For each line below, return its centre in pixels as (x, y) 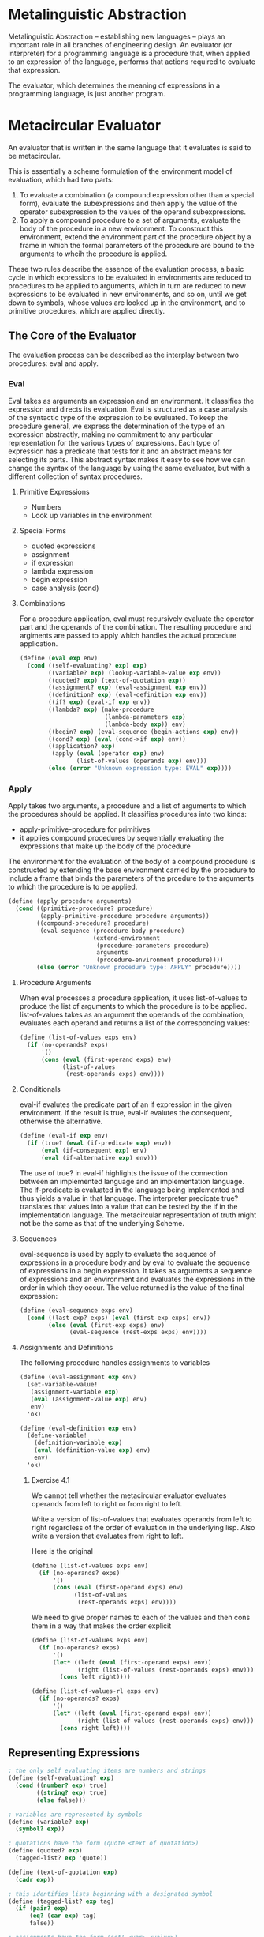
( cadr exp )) (35, 1879)
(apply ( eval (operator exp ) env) (108, 754)
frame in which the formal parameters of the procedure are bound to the (137, 245)
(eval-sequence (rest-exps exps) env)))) (138, 1333)
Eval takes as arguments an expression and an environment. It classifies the (131, 401)
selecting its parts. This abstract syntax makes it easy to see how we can (127, 459)
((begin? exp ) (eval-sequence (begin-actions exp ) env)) (143, 732)
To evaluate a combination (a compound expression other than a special (137, 194)
